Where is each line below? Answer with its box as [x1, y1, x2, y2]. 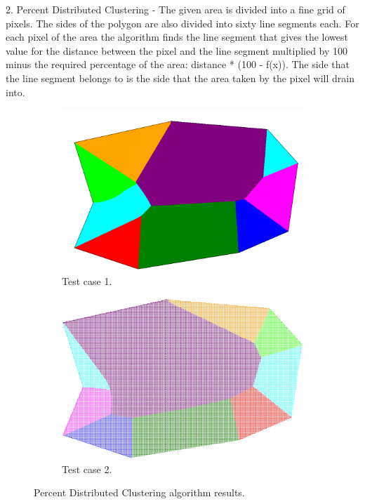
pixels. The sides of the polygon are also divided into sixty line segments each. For [6, 15, 359, 30]
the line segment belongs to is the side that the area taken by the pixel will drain [6, 70, 354, 85]
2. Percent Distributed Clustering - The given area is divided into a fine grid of [6, 2, 345, 16]
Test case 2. [62, 461, 112, 476]
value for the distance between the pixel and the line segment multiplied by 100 [6, 43, 348, 58]
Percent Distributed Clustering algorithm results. [34, 485, 245, 500]
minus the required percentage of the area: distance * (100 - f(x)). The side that [6, 57, 350, 72]
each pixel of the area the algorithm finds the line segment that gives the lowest [6, 29, 348, 44]
